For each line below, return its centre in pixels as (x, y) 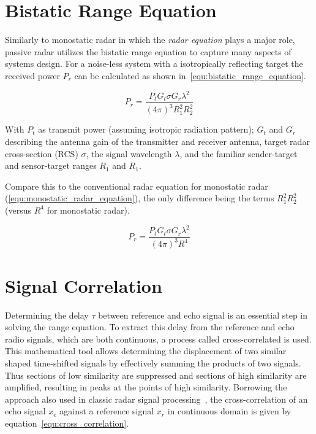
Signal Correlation (84, 285)
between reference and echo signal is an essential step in (203, 315)
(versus (18, 210)
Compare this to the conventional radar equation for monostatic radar (137, 186)
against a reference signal (107, 411)
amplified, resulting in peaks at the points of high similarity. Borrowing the (146, 387)
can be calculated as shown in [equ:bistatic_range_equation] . (190, 75)
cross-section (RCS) (42, 153)
